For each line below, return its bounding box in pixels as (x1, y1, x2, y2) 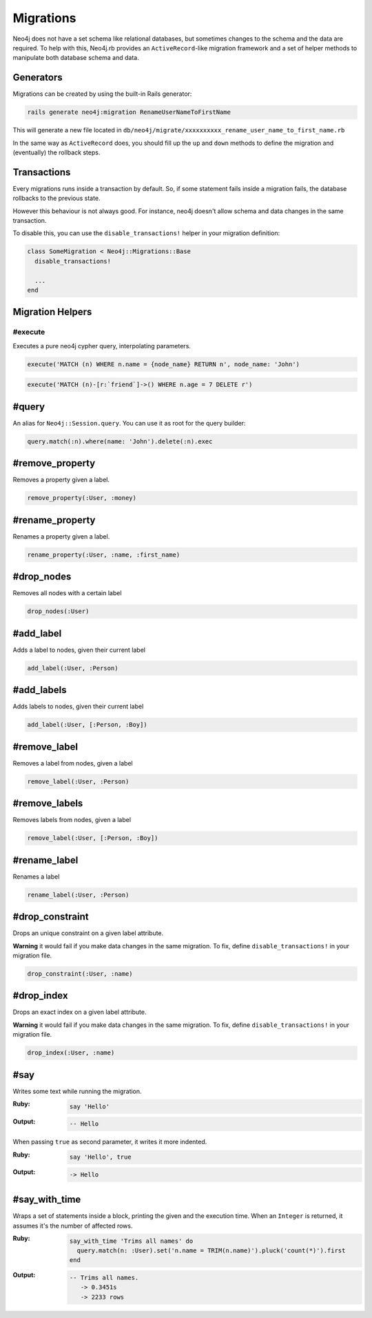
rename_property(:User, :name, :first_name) (27, 550, 180, 559)
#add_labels (12, 684, 67, 696)
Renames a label (12, 872, 60, 881)
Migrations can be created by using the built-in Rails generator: (12, 90, 192, 98)
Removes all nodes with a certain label (12, 589, 122, 597)
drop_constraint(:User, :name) (27, 970, 134, 977)
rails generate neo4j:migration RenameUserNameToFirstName (27, 108, 231, 117)
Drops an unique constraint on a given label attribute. (12, 929, 164, 937)
